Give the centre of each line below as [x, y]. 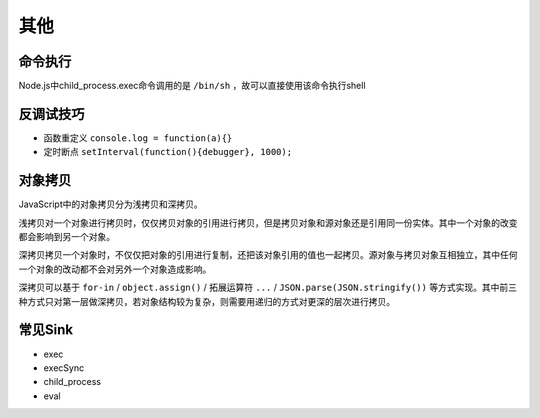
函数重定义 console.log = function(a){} [138, 137]
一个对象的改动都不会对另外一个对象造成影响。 [115, 269]
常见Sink [46, 330]
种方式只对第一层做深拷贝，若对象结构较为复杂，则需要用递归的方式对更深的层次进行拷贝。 [206, 301]
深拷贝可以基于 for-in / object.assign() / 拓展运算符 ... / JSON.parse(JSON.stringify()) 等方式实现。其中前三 [267, 287]
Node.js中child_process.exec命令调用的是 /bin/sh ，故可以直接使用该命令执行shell [192, 86]
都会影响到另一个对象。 [66, 237]
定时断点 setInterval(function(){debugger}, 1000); [168, 152]
